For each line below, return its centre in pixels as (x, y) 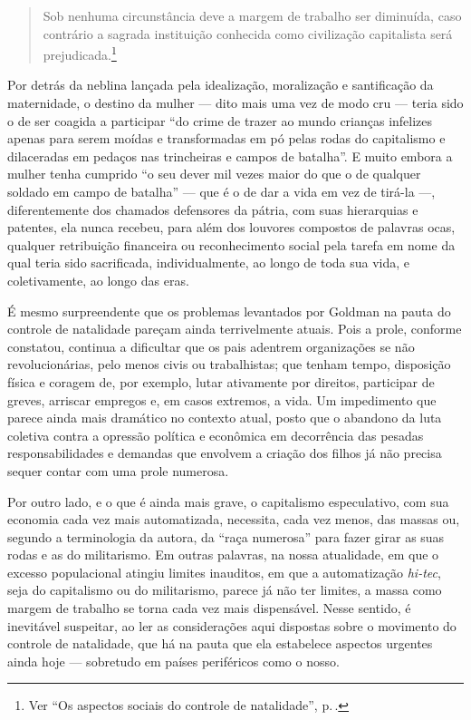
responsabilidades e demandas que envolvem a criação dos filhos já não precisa (225, 453)
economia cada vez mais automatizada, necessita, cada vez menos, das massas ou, (234, 519)
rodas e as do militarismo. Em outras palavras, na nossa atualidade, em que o (223, 555)
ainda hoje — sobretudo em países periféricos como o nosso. (173, 661)
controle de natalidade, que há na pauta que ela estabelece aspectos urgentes (220, 643)
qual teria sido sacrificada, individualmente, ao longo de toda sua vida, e (209, 263)
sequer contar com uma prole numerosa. (118, 470)
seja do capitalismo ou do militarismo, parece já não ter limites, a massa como (225, 590)
